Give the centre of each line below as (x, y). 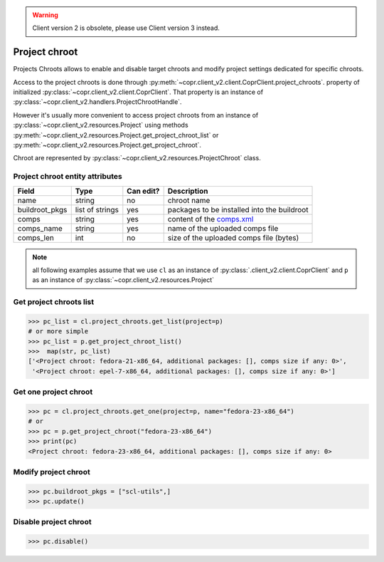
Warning (45, 15)
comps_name (40, 228)
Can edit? (143, 191)
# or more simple (58, 332)
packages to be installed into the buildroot (238, 209)
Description (188, 191)
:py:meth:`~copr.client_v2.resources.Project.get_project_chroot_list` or (116, 135)
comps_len (36, 237)
